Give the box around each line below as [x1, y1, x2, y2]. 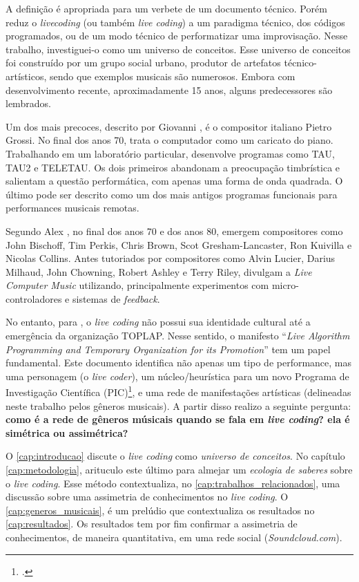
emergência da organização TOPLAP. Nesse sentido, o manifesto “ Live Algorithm [6, 328, 350, 343]
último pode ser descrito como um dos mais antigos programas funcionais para [6, 187, 338, 201]
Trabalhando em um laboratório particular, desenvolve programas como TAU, [6, 146, 335, 160]
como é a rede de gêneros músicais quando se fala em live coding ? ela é [6, 412, 350, 426]
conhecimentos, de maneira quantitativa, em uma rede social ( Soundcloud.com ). [6, 530, 342, 545]
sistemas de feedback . [72, 291, 160, 306]
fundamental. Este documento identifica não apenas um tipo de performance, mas [6, 355, 352, 370]
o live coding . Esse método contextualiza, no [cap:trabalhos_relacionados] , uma [6, 476, 340, 490]
